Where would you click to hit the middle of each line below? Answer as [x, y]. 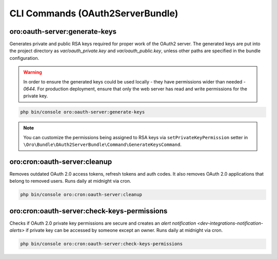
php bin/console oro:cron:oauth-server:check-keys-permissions [102, 244]
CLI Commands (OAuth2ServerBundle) [94, 13]
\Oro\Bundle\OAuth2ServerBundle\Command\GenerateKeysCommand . [102, 145]
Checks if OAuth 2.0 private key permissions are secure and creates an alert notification [103, 223]
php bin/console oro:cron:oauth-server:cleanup [81, 195]
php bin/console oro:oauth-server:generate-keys [83, 112]
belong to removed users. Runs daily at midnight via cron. [70, 181]
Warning [33, 72]
